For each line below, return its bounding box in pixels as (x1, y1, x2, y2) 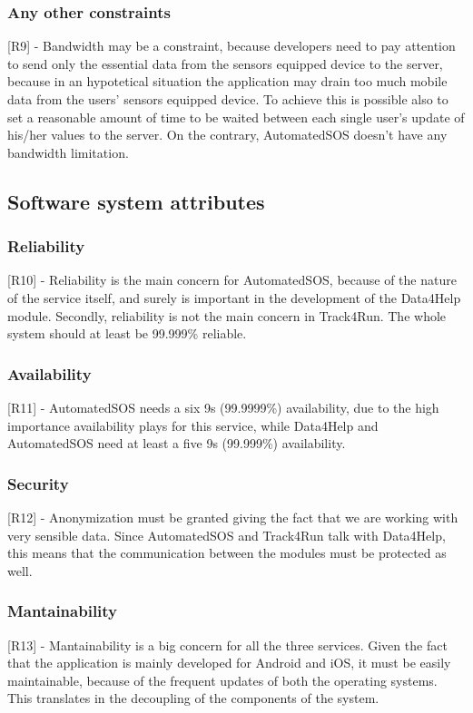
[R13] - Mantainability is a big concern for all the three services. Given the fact (7, 635, 448, 654)
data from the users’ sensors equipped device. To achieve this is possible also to (7, 90, 448, 108)
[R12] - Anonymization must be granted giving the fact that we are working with (7, 507, 458, 526)
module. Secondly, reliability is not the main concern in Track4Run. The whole (7, 306, 447, 325)
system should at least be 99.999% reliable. (7, 324, 247, 343)
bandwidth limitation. (7, 142, 129, 161)
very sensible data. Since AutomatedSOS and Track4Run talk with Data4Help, (7, 525, 446, 544)
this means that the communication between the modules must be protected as (7, 543, 447, 562)
